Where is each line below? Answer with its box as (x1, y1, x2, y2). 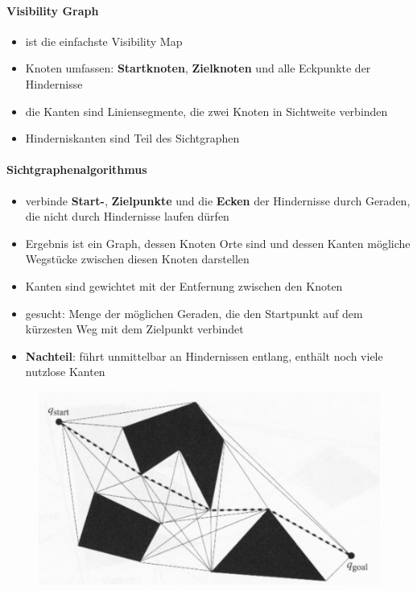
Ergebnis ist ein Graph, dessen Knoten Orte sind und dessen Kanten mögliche (25, 234, 411, 251)
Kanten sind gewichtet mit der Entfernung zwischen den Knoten (25, 277, 343, 294)
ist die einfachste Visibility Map (25, 32, 183, 49)
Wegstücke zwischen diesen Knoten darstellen (25, 250, 250, 267)
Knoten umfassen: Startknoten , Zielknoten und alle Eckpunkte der (25, 60, 371, 76)
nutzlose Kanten (25, 363, 105, 380)
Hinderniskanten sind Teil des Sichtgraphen (25, 130, 240, 147)
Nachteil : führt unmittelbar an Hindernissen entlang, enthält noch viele (25, 347, 383, 364)
